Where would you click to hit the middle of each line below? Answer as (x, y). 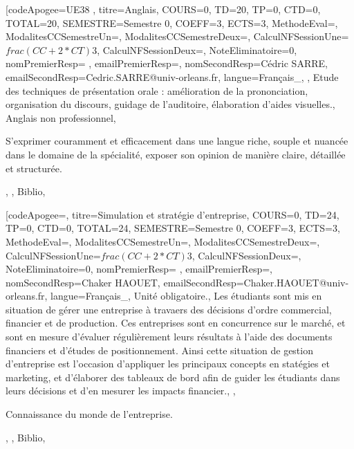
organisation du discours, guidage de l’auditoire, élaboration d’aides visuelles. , (170, 104)
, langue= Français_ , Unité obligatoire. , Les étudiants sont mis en (183, 296)
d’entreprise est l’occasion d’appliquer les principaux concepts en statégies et (168, 364)
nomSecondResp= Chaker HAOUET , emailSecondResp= (125, 282)
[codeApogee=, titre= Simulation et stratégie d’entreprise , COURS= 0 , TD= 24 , (173, 214)
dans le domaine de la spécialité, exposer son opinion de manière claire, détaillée (176, 154)
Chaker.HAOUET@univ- (296, 282)
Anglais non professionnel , (61, 117)
